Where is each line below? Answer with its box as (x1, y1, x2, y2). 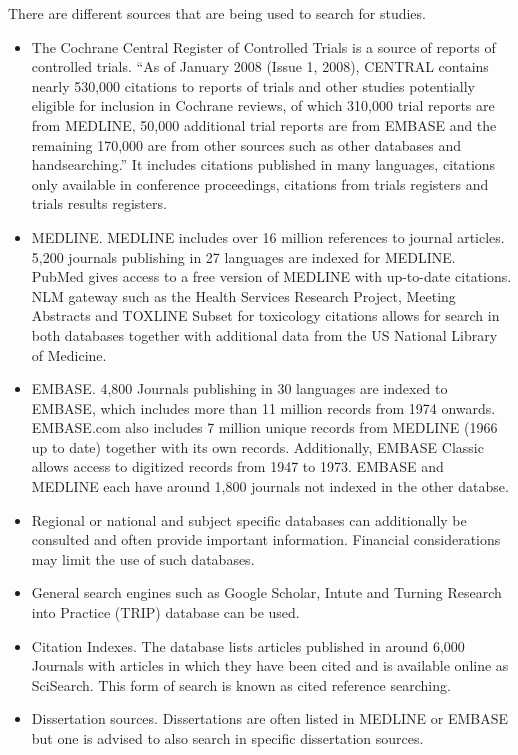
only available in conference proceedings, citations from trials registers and (31, 173, 489, 194)
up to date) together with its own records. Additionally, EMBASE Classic (31, 436, 484, 457)
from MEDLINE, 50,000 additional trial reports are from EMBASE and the (31, 114, 497, 135)
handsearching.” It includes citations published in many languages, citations (31, 154, 496, 175)
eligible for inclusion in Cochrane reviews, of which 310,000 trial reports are (31, 95, 495, 116)
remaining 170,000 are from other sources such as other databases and (31, 134, 462, 155)
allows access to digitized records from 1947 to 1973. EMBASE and (31, 456, 444, 477)
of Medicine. (31, 344, 107, 365)
